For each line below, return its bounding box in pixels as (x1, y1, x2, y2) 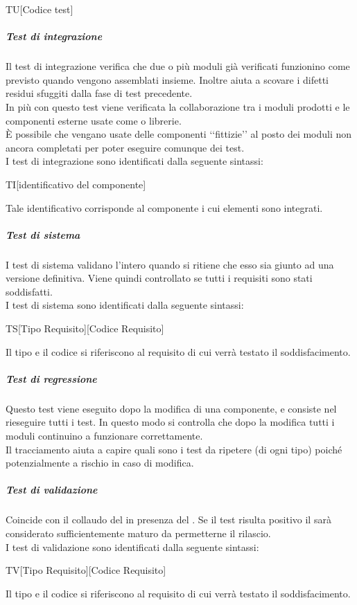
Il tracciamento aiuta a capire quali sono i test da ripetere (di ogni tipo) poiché (6, 442, 342, 456)
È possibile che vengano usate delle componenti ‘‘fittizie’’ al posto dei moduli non (6, 127, 352, 141)
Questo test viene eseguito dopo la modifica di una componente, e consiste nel (6, 401, 337, 415)
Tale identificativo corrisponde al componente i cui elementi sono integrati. (6, 200, 323, 215)
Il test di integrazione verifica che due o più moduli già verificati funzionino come (6, 59, 350, 73)
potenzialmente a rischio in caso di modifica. (6, 455, 194, 470)
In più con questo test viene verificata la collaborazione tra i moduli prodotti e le (6, 99, 350, 114)
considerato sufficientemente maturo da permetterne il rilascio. (6, 525, 271, 540)
